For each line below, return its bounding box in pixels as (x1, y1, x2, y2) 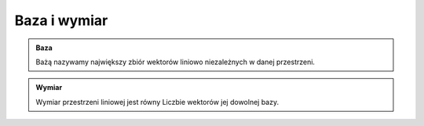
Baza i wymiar (14, 12, 108, 29)
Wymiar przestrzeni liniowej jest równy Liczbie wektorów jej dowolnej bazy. (35, 97, 279, 106)
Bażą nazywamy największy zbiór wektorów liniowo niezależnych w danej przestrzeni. (35, 57, 316, 67)
